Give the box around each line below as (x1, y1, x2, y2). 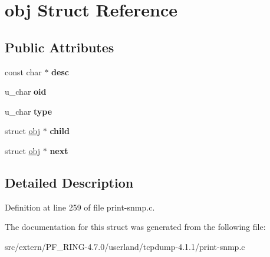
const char (5, 65, 42, 78)
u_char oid (5, 85, 47, 98)
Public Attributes (5, 38, 114, 56)
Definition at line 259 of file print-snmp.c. (5, 201, 155, 213)
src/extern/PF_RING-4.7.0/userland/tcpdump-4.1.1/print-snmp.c (5, 240, 245, 252)
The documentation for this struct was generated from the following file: (5, 221, 266, 233)
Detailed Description (5, 173, 134, 191)
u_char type (5, 105, 52, 117)
